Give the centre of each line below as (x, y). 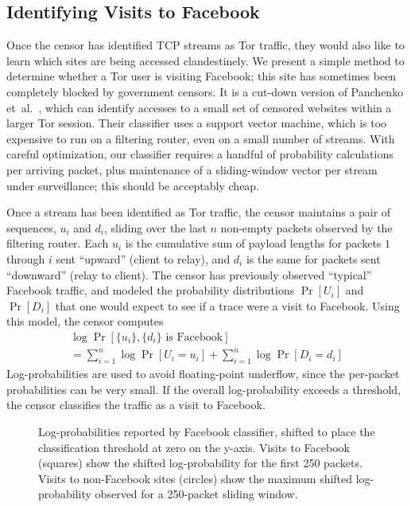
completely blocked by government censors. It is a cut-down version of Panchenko (205, 91)
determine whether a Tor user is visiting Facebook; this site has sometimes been (202, 76)
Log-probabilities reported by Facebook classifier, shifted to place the (207, 432)
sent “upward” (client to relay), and (143, 258)
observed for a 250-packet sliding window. (196, 494)
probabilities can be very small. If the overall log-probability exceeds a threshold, (204, 389)
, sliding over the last (155, 227)
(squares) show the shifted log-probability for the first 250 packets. (200, 463)
